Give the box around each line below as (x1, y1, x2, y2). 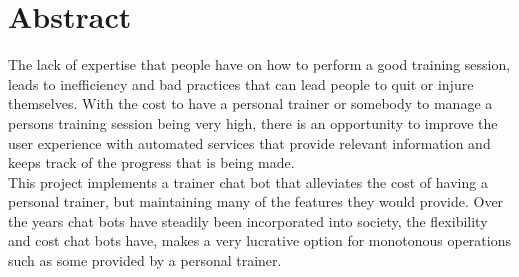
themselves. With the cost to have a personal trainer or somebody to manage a (8, 93, 493, 114)
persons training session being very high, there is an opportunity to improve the (8, 112, 498, 133)
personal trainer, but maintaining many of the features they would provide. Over (8, 191, 504, 212)
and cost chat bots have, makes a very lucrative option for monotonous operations (8, 230, 511, 251)
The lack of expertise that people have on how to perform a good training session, (8, 54, 511, 75)
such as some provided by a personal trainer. (8, 250, 282, 271)
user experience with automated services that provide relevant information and (8, 132, 491, 153)
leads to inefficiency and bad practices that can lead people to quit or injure (8, 73, 474, 94)
